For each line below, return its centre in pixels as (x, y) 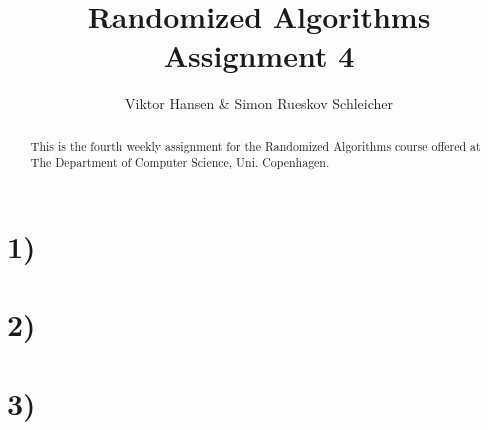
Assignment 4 (259, 55)
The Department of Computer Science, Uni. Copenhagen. (180, 162)
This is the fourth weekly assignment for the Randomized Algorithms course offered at (255, 145)
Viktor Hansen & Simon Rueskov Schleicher (259, 103)
